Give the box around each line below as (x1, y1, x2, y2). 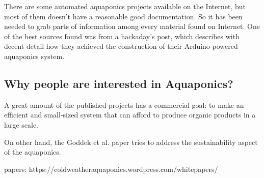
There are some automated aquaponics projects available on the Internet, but (4, 1, 246, 11)
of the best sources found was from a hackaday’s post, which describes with (4, 31, 240, 41)
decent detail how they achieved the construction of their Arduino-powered (4, 41, 238, 51)
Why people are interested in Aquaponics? (4, 75, 233, 91)
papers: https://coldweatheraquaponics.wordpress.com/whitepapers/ (4, 163, 218, 174)
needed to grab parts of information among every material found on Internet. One (4, 21, 260, 32)
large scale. (4, 119, 38, 130)
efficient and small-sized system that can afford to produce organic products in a (4, 109, 256, 120)
